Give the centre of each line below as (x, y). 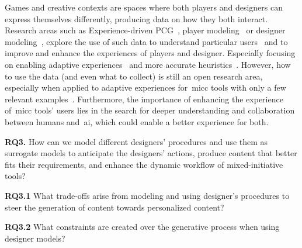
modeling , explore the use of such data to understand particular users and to (146, 41)
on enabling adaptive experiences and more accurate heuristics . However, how (148, 64)
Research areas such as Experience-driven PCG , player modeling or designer (145, 30)
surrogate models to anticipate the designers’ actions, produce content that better (151, 153)
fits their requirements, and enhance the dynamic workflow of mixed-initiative (144, 164)
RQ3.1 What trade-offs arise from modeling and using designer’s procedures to (147, 195)
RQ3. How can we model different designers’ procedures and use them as (136, 141)
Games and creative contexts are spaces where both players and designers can (144, 7)
